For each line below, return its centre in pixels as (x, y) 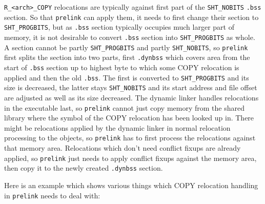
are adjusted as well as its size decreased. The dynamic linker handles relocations (131, 97)
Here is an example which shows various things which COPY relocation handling (131, 185)
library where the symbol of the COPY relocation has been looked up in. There (129, 118)
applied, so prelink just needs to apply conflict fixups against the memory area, (130, 158)
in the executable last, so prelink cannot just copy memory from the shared (124, 107)
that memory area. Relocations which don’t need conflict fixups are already (123, 148)
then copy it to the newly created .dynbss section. (84, 168)
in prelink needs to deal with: (52, 195)
